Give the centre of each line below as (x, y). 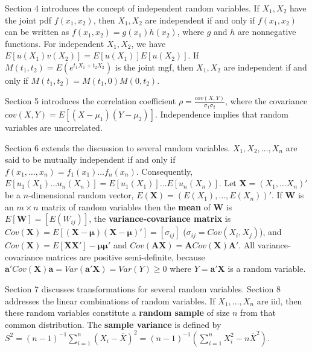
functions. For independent (55, 43)
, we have (148, 43)
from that (258, 313)
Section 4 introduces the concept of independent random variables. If (132, 8)
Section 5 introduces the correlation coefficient (91, 100)
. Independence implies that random (221, 114)
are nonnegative (267, 32)
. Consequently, (164, 171)
